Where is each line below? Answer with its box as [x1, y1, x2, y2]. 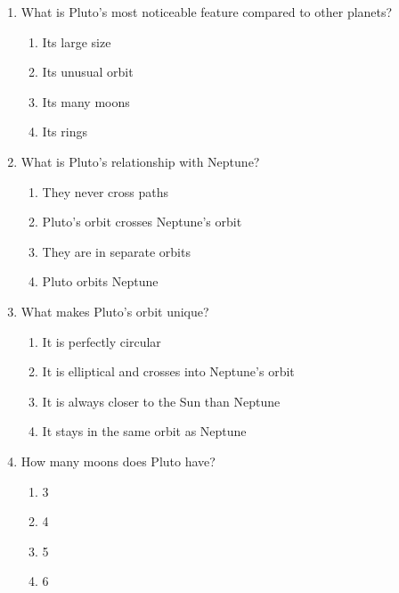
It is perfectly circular [42, 332, 161, 350]
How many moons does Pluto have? [20, 451, 216, 470]
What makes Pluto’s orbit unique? [20, 301, 209, 320]
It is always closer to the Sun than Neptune [42, 391, 281, 410]
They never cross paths [42, 182, 169, 201]
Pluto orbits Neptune [42, 272, 159, 291]
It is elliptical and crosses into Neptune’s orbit [42, 362, 295, 381]
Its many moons [42, 92, 130, 111]
